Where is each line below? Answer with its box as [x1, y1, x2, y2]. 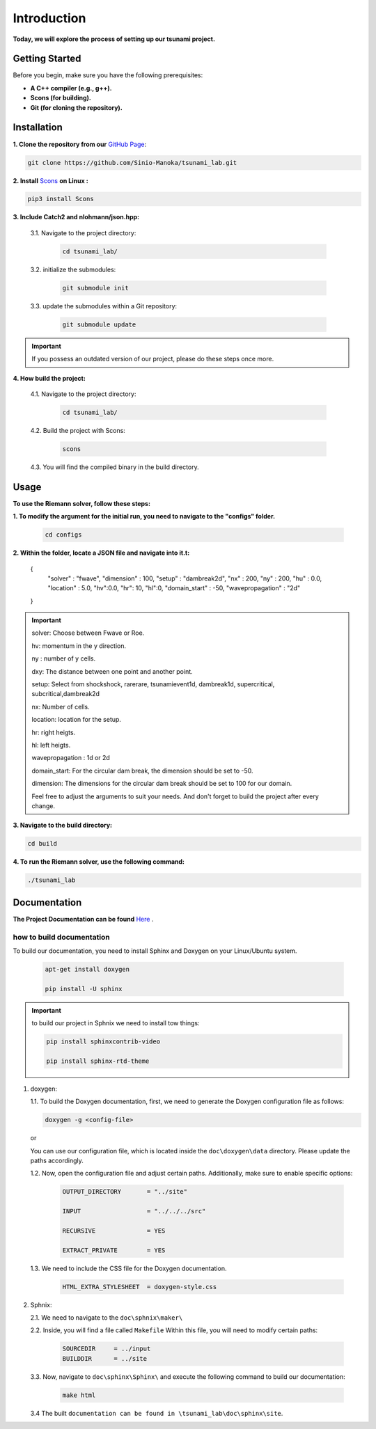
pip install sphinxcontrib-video [46, 1038, 160, 1045]
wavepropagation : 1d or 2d [31, 754, 111, 762]
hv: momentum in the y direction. [31, 641, 127, 650]
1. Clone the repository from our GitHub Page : [13, 140, 146, 148]
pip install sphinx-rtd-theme [46, 1057, 150, 1065]
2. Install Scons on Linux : [13, 176, 88, 184]
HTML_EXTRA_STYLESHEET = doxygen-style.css [62, 1283, 217, 1290]
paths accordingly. [30, 1156, 84, 1164]
